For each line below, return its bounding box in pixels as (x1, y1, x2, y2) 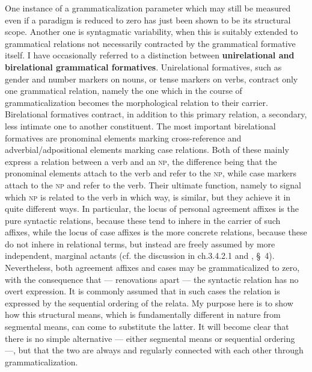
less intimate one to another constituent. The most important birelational (5, 119, 276, 132)
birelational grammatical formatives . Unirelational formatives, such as (5, 60, 282, 73)
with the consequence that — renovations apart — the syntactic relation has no (5, 273, 299, 285)
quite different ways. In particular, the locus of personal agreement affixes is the (5, 202, 299, 215)
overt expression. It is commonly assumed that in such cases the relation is (5, 285, 280, 297)
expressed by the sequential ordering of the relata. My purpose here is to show (5, 296, 293, 309)
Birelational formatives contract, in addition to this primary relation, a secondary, (5, 108, 307, 120)
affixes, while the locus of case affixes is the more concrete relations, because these (5, 226, 307, 238)
